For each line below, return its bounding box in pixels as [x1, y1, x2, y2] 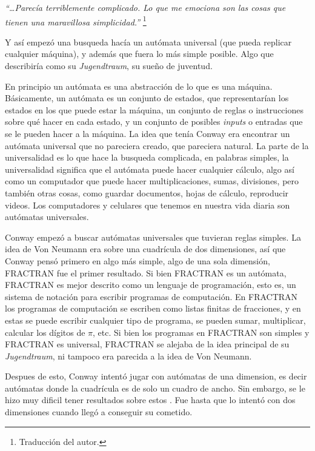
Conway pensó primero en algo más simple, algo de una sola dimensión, [5, 254, 270, 267]
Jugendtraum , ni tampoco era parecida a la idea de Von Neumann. [5, 349, 252, 362]
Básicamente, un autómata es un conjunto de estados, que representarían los [5, 92, 289, 104]
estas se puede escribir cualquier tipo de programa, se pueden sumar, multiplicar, [5, 313, 306, 326]
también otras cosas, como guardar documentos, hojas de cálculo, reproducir [5, 186, 289, 199]
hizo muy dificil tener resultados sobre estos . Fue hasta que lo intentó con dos [5, 393, 296, 406]
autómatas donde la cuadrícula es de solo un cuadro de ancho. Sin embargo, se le [5, 381, 305, 394]
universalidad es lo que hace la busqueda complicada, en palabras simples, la [5, 151, 289, 164]
